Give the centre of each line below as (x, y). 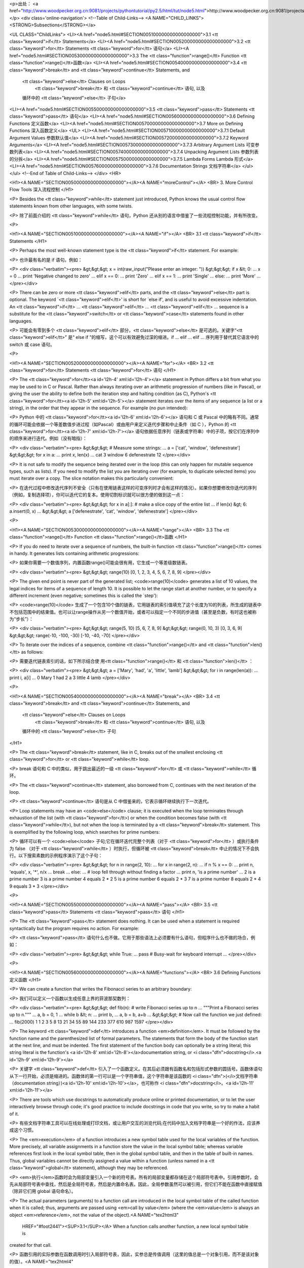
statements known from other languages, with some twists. (71, 206)
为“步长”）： (22, 619)
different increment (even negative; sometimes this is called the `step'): (84, 595)
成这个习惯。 (23, 1130)
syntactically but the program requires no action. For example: (74, 928)
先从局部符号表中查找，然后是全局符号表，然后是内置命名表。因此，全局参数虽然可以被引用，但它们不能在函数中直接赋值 (136, 1184)
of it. (14, 1114)
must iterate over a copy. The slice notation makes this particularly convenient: (92, 478)
